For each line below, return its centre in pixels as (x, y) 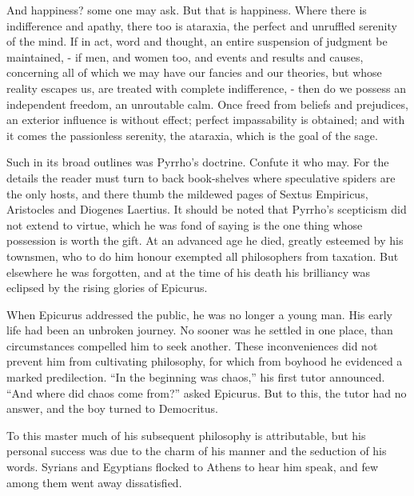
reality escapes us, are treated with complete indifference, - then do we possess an (206, 88)
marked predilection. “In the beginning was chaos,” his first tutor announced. (196, 377)
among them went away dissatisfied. (94, 482)
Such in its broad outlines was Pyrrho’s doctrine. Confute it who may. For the (198, 162)
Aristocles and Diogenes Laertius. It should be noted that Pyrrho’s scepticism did (207, 209)
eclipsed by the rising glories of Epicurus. (107, 288)
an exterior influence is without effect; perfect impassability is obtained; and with (206, 120)
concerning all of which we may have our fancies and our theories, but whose (194, 72)
